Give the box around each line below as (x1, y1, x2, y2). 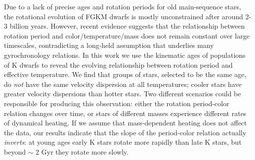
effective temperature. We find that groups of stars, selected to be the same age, (4, 69, 247, 80)
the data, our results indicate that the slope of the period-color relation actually (4, 127, 247, 137)
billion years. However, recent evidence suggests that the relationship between (9, 21, 245, 31)
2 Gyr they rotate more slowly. (36, 146, 129, 157)
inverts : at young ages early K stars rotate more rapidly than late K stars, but (4, 137, 242, 147)
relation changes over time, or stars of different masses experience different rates (4, 108, 247, 118)
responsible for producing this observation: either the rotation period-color (4, 98, 229, 108)
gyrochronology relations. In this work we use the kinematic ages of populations (4, 49, 246, 60)
